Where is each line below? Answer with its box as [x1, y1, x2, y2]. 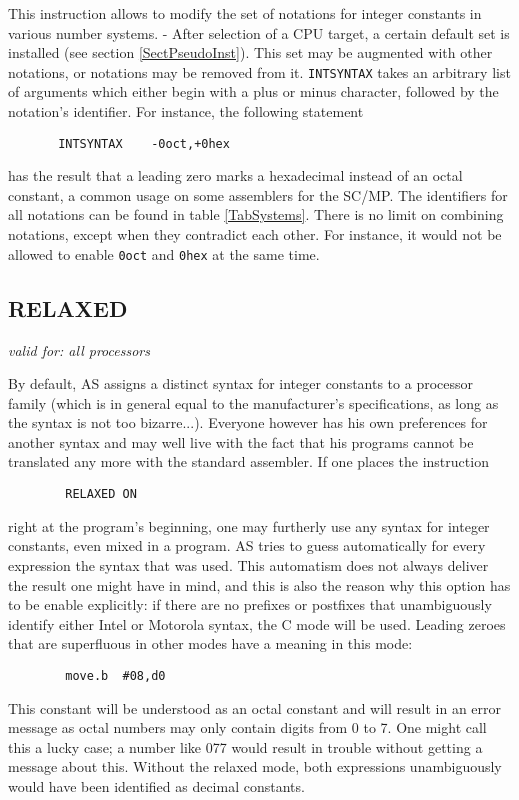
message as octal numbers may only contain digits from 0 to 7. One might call [8, 717, 487, 738]
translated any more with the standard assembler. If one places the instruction [8, 451, 489, 472]
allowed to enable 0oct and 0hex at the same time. [8, 243, 320, 264]
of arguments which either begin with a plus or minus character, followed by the [8, 81, 499, 102]
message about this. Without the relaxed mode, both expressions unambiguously [8, 756, 502, 777]
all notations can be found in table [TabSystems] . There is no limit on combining [8, 204, 504, 225]
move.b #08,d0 [65, 668, 166, 683]
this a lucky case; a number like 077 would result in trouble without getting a [8, 736, 483, 757]
